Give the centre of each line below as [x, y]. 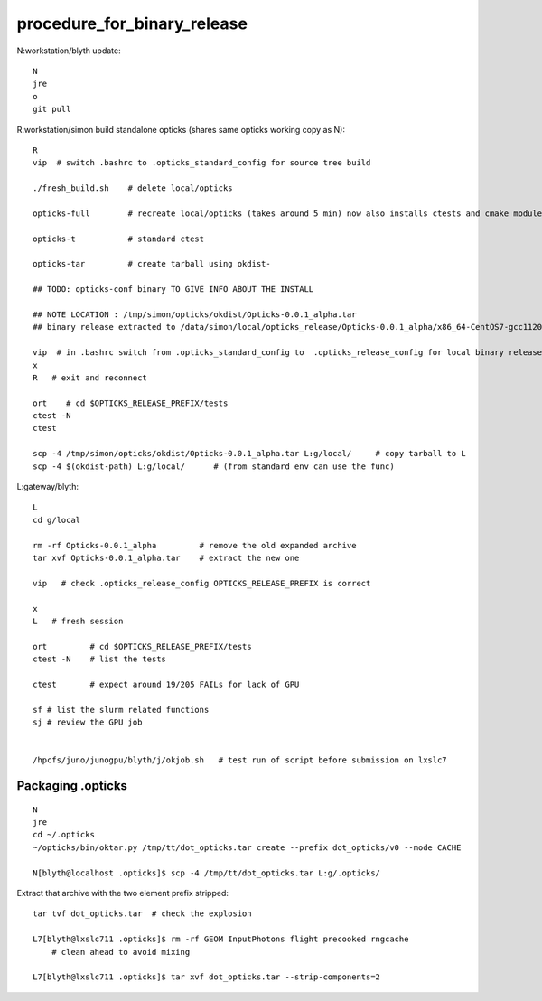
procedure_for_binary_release [132, 23]
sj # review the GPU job [88, 722]
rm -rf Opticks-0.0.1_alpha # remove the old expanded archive [195, 545]
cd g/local [57, 520]
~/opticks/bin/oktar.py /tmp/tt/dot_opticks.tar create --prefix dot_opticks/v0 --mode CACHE [247, 847]
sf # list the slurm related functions [121, 710]
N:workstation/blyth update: [69, 51]
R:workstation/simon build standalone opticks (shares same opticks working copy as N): [181, 129]
